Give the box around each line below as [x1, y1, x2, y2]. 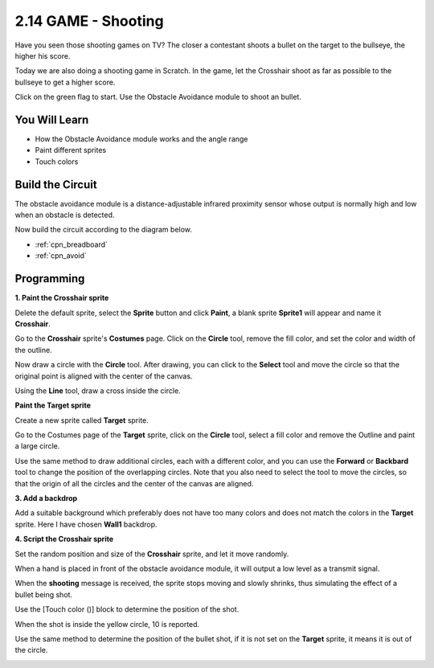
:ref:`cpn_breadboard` [35, 240, 108, 249]
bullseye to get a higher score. [14, 77, 116, 87]
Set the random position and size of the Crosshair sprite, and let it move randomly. [14, 549, 289, 559]
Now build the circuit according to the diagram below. [14, 225, 193, 235]
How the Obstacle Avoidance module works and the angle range [35, 134, 248, 144]
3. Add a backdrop [14, 494, 78, 503]
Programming [14, 272, 85, 285]
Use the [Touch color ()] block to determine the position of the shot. [14, 604, 240, 614]
